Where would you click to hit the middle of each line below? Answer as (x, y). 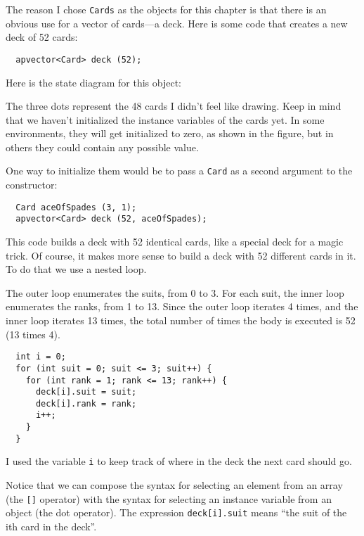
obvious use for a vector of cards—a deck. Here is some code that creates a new (177, 23)
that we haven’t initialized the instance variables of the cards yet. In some (165, 119)
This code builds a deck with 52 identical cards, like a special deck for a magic (175, 242)
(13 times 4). (33, 334)
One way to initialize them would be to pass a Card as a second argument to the (179, 171)
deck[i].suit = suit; (86, 392)
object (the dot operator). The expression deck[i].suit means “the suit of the (176, 512)
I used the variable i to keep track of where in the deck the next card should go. (179, 461)
